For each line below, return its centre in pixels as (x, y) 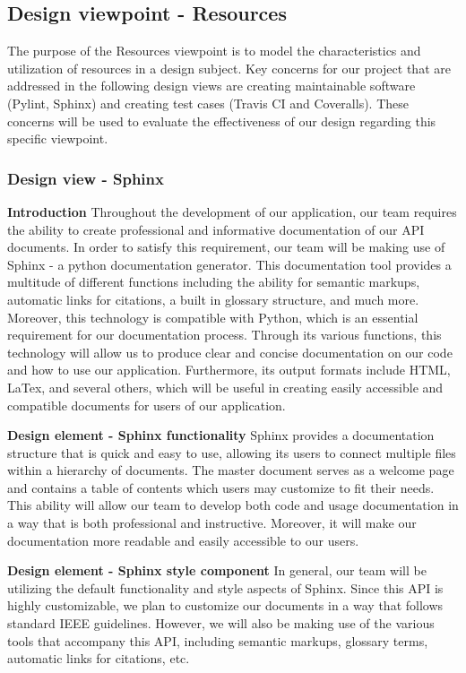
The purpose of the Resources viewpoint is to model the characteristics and (214, 51)
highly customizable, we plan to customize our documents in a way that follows (225, 605)
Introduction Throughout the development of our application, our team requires (232, 211)
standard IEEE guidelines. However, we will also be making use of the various (221, 623)
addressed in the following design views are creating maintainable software (211, 86)
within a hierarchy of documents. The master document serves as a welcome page (231, 470)
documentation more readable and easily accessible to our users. (183, 540)
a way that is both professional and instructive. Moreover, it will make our (212, 523)
